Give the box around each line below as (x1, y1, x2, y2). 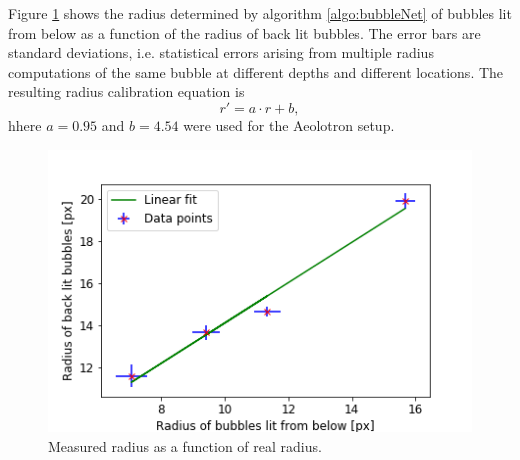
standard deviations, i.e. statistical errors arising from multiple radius (8, 42, 434, 63)
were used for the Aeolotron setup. (183, 114, 395, 135)
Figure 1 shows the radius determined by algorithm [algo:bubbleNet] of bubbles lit (8, 3, 512, 23)
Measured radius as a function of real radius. (48, 435, 322, 456)
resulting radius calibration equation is (8, 81, 245, 102)
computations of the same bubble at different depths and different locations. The (8, 61, 504, 82)
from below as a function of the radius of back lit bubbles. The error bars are (8, 22, 481, 43)
